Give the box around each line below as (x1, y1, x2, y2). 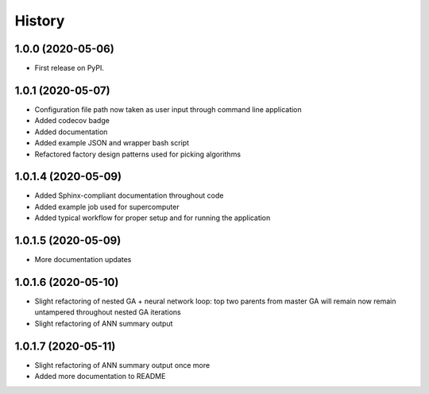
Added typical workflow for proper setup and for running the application (34, 213, 271, 222)
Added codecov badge (34, 116, 110, 126)
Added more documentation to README (34, 372, 166, 381)
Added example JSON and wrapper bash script (34, 138, 190, 148)
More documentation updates (34, 255, 132, 265)
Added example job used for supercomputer (34, 202, 180, 211)
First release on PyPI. (34, 64, 105, 73)
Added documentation (34, 127, 108, 137)
